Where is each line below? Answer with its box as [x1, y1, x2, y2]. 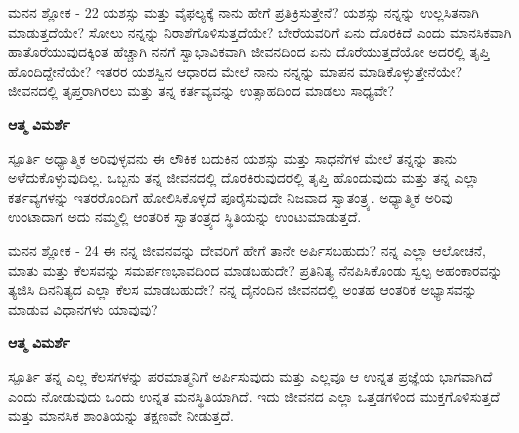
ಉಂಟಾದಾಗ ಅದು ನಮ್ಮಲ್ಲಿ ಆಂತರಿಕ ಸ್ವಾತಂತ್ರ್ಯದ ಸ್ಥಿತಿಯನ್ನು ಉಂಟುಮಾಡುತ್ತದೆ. [8, 206, 362, 227]
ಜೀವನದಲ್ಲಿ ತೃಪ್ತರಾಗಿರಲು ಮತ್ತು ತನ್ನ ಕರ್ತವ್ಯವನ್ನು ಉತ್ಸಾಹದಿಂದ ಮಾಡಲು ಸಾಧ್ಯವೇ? [8, 80, 395, 101]
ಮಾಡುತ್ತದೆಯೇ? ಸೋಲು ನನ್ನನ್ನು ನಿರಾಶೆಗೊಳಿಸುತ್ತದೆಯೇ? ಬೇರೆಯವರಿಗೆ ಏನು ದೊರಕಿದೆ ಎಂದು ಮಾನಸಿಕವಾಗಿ [8, 21, 512, 42]
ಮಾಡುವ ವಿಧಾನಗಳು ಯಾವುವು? [8, 298, 158, 319]
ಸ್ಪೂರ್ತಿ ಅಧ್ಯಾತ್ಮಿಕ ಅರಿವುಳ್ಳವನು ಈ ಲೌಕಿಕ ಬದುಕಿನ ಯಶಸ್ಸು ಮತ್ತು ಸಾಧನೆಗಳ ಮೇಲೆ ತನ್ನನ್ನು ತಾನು [8, 147, 458, 168]
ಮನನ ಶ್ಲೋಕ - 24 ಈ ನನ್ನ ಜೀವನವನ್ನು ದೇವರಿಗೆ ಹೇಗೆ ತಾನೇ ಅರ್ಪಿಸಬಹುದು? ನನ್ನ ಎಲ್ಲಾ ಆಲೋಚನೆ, [8, 239, 486, 260]
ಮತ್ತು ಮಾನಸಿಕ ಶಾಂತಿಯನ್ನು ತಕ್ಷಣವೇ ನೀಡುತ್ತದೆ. [8, 405, 234, 426]
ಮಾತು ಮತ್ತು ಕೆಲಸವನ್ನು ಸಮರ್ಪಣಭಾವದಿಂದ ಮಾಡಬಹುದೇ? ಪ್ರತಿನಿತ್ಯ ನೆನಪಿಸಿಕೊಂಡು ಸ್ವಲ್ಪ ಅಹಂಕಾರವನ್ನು [8, 259, 503, 280]
